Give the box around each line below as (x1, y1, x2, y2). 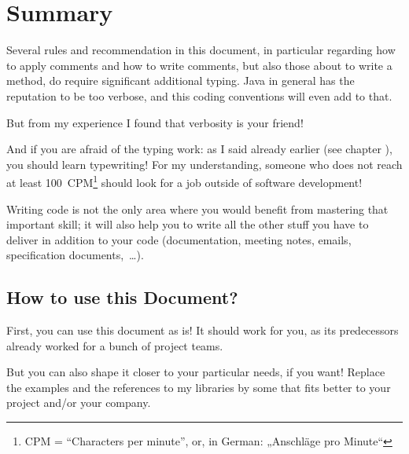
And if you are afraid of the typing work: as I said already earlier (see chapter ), (6, 141, 392, 157)
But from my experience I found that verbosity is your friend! (6, 114, 304, 130)
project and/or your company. (6, 394, 151, 411)
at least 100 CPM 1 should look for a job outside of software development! (6, 172, 363, 190)
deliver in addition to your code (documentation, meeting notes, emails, (6, 231, 352, 247)
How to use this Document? (6, 285, 238, 309)
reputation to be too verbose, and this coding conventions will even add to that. (6, 87, 392, 104)
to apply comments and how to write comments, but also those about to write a (6, 57, 392, 73)
